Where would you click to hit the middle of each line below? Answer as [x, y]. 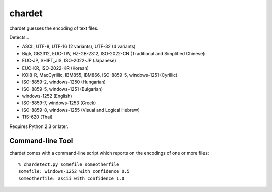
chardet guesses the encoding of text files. [54, 28]
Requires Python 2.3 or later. [39, 126]
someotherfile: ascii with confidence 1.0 [72, 178]
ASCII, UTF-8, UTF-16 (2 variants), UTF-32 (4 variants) [79, 47]
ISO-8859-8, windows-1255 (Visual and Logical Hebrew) [81, 110]
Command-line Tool [41, 141]
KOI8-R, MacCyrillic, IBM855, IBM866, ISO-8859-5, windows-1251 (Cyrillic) [100, 75]
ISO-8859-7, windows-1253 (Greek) [59, 103]
